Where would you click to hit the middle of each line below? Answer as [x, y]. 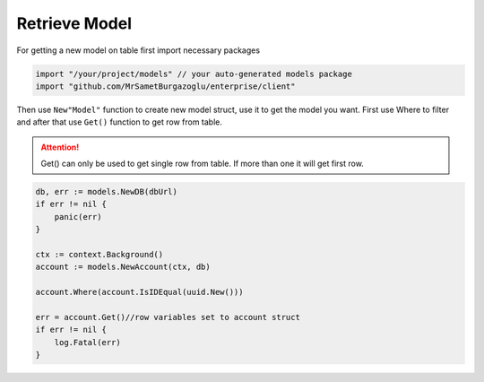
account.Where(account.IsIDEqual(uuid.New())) [139, 292]
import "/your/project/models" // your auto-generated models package [194, 74]
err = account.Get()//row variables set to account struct [168, 317]
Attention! [60, 147]
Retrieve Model [74, 23]
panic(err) [78, 217]
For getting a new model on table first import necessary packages [138, 50]
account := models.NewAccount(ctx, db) [123, 267]
